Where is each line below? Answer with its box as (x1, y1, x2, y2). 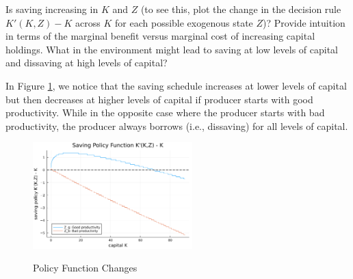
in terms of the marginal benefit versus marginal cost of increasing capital (5, 29, 315, 43)
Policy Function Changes (33, 261, 138, 275)
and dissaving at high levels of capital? (5, 55, 168, 70)
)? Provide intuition (263, 15, 345, 29)
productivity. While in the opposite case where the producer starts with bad (5, 105, 325, 120)
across (75, 15, 101, 29)
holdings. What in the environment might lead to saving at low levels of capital (5, 42, 338, 56)
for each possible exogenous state (115, 15, 253, 29)
